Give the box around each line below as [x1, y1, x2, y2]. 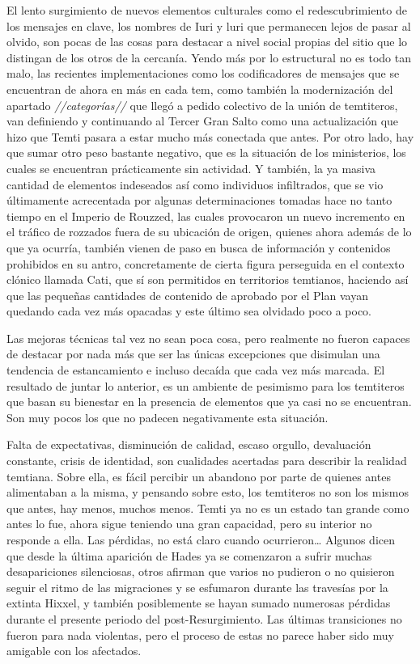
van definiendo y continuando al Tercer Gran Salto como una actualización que [6, 112, 399, 129]
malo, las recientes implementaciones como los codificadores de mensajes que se [6, 65, 400, 82]
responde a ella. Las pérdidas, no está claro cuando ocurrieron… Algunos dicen [6, 531, 395, 548]
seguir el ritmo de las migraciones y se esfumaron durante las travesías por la [6, 578, 388, 595]
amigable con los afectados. [6, 642, 142, 659]
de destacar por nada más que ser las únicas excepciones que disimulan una [6, 345, 380, 362]
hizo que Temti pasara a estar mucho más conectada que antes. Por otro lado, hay [6, 128, 414, 145]
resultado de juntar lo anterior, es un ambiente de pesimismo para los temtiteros [6, 377, 405, 394]
